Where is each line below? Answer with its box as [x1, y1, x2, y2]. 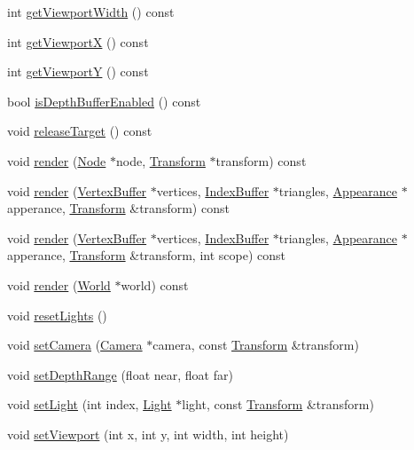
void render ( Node [7, 151, 106, 170]
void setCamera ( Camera [7, 336, 143, 354]
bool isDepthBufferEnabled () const [7, 91, 201, 110]
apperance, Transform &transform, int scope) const [7, 246, 285, 264]
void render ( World [7, 275, 111, 294]
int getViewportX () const [7, 32, 149, 51]
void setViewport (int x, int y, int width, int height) [7, 424, 289, 443]
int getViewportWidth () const [7, 3, 175, 20]
